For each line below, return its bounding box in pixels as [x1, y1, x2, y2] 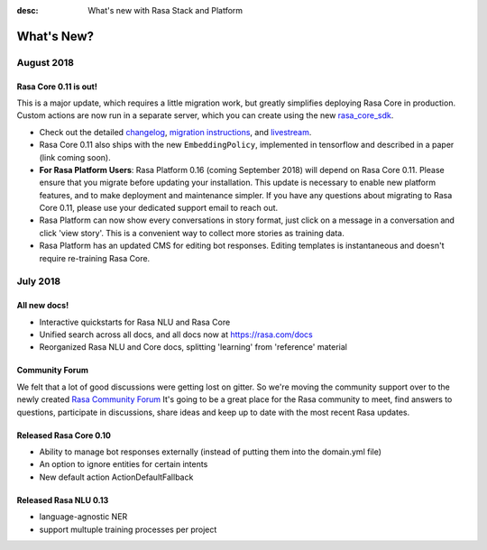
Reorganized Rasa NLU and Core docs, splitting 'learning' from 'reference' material [39, 342, 347, 353]
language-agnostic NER [39, 511, 128, 522]
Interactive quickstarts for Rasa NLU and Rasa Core [39, 316, 231, 327]
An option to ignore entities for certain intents [39, 459, 208, 470]
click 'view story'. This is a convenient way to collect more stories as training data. [39, 227, 345, 238]
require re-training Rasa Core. [39, 252, 151, 263]
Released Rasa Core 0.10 [16, 429, 112, 441]
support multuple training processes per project [39, 524, 217, 535]
